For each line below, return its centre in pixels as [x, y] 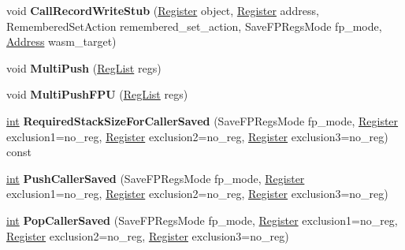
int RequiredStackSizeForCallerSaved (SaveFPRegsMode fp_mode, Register [202, 120]
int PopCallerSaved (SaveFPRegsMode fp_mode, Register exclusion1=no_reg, [202, 220]
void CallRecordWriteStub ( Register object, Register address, [163, 10]
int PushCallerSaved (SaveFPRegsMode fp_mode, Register [156, 178]
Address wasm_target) [61, 41]
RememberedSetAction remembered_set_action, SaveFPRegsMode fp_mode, [194, 26]
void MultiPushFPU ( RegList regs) [97, 94]
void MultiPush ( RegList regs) [84, 67]
